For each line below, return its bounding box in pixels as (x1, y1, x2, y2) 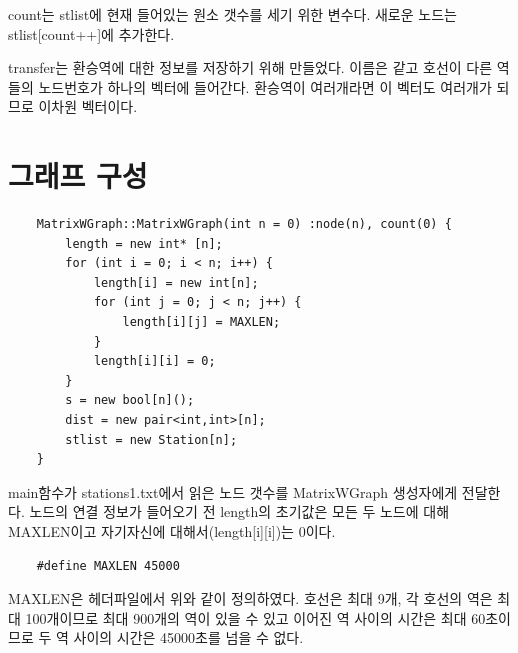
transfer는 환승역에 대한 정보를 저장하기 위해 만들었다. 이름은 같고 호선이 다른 (8, 57, 493, 78)
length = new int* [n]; (65, 236, 223, 251)
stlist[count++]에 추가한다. (8, 23, 175, 44)
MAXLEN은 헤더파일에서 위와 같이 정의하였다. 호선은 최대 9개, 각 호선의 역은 (8, 588, 493, 609)
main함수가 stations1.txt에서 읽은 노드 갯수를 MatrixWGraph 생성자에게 (8, 481, 458, 502)
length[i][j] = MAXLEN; (122, 315, 281, 330)
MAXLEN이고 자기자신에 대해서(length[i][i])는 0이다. (8, 521, 336, 541)
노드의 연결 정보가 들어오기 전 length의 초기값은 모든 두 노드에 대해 (29, 501, 450, 522)
